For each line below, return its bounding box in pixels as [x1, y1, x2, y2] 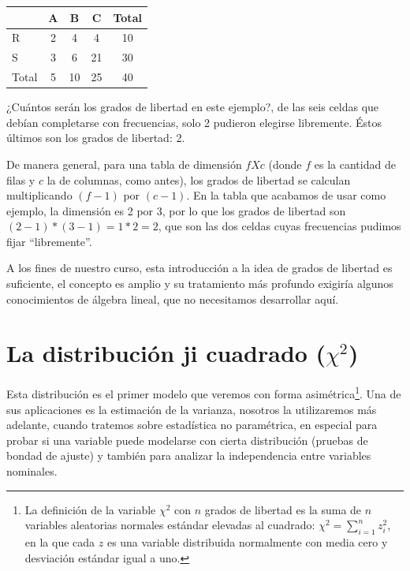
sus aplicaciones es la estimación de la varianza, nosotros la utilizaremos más [6, 401, 377, 417]
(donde [268, 155, 302, 172]
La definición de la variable [24, 501, 156, 517]
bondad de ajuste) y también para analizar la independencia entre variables [6, 447, 371, 464]
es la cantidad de [314, 155, 396, 172]
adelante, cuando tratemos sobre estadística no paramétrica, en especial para [6, 416, 378, 433]
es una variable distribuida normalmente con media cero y [106, 533, 388, 550]
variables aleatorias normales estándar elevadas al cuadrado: [24, 517, 315, 533]
